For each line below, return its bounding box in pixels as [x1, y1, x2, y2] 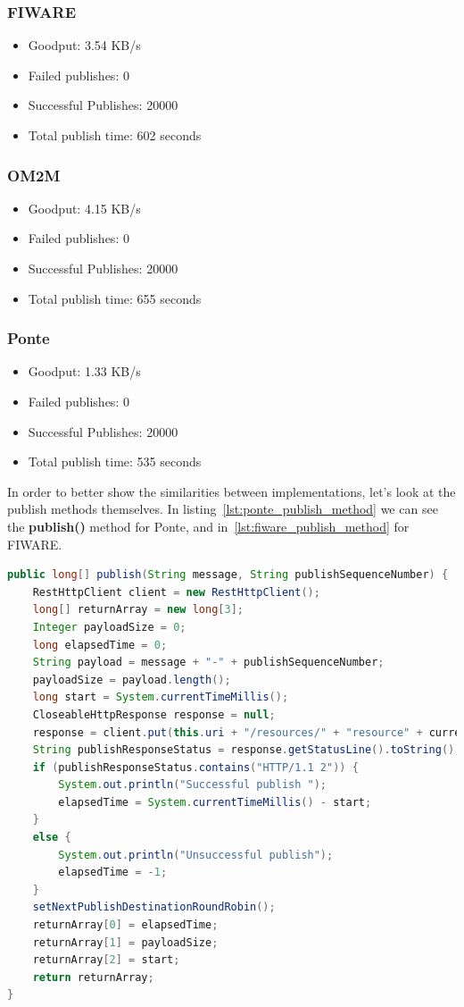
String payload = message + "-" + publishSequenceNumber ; [32, 656, 385, 669]
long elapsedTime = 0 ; [32, 638, 168, 651]
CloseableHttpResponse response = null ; [32, 708, 276, 721]
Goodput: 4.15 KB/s [28, 198, 141, 217]
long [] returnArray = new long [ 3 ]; [32, 603, 244, 617]
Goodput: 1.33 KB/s [28, 362, 141, 381]
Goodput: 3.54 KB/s [28, 36, 141, 55]
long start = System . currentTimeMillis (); [32, 691, 289, 704]
